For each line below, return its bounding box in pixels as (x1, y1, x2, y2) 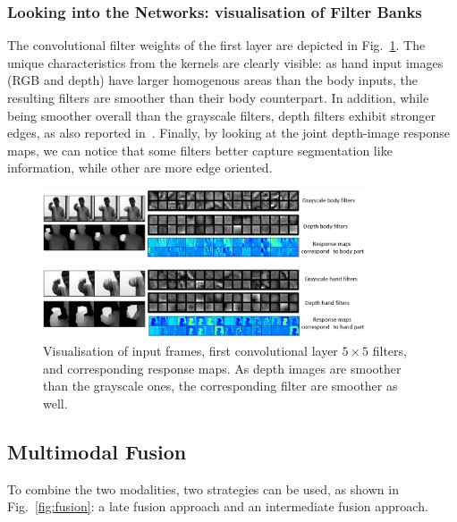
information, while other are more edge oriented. (7, 158, 273, 177)
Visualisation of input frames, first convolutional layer (43, 341, 338, 360)
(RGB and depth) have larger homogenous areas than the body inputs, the (7, 71, 418, 89)
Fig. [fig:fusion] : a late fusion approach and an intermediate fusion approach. (7, 497, 428, 516)
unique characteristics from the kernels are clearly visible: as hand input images (7, 53, 444, 72)
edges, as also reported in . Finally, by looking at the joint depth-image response (7, 123, 450, 142)
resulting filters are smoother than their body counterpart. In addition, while (7, 88, 429, 106)
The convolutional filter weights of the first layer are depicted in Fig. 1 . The (7, 36, 426, 55)
